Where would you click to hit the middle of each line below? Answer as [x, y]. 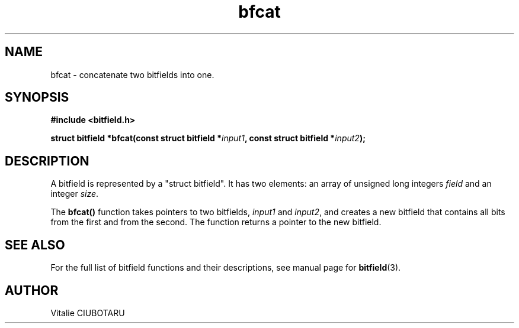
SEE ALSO [35, 245]
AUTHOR [32, 290]
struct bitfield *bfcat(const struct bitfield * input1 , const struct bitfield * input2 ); [208, 138]
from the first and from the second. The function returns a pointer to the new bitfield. [216, 222]
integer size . [75, 194]
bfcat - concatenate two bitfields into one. [132, 74]
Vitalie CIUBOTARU [88, 313]
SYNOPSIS [37, 98]
